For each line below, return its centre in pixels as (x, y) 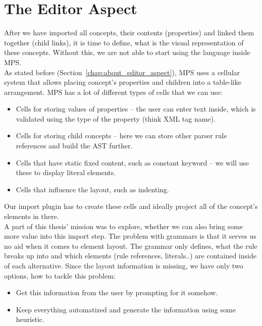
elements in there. (32, 216)
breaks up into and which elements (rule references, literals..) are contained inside (130, 256)
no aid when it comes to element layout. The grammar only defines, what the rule (131, 246)
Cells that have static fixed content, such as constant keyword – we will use (133, 162)
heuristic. (30, 319)
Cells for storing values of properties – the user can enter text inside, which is (136, 109)
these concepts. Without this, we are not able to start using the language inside (127, 52)
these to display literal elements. (66, 172)
